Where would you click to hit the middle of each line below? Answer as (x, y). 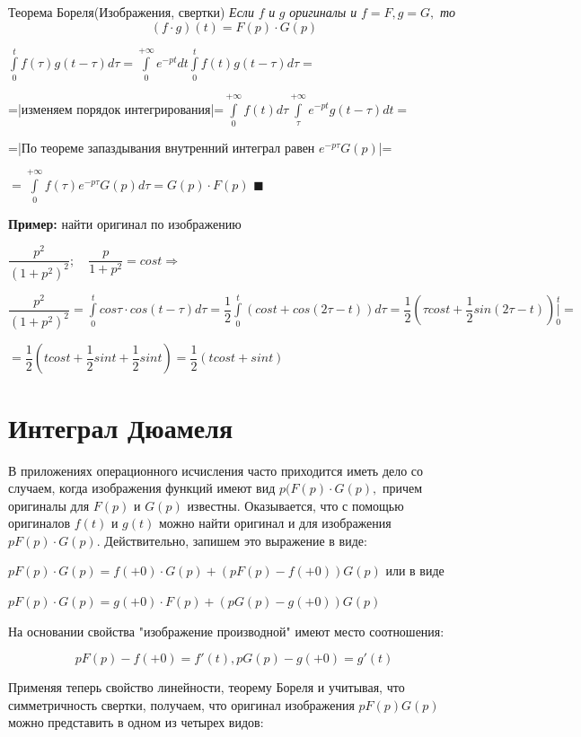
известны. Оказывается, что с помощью (295, 505)
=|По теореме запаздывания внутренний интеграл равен (162, 147)
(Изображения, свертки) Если (174, 12)
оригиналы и (323, 12)
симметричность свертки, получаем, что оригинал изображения (181, 704)
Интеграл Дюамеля (121, 427)
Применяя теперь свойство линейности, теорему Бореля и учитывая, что (207, 687)
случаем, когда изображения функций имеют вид (142, 488)
